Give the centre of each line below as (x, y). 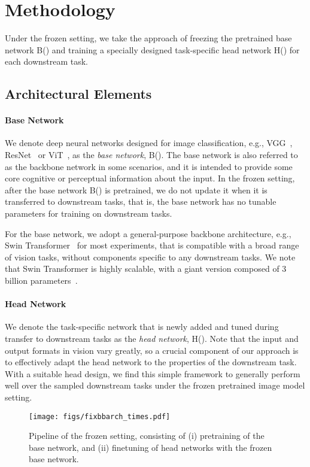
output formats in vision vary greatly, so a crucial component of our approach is (152, 350)
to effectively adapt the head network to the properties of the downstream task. (151, 362)
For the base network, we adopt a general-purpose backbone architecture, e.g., (148, 233)
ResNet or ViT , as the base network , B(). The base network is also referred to (151, 155)
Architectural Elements (78, 94)
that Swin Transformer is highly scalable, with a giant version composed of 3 (146, 269)
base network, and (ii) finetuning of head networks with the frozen (151, 447)
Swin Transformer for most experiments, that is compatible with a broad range (152, 245)
